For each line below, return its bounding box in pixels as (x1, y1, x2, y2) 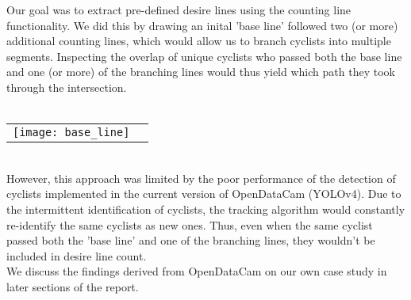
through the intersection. (6, 78, 127, 95)
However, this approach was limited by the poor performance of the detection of (6, 169, 396, 186)
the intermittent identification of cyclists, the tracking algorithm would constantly (6, 200, 405, 217)
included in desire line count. (6, 247, 147, 264)
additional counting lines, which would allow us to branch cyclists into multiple (6, 32, 391, 49)
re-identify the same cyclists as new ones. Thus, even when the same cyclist (6, 216, 373, 233)
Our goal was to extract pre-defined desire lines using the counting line (6, 2, 351, 17)
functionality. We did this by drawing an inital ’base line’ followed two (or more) (6, 17, 398, 33)
